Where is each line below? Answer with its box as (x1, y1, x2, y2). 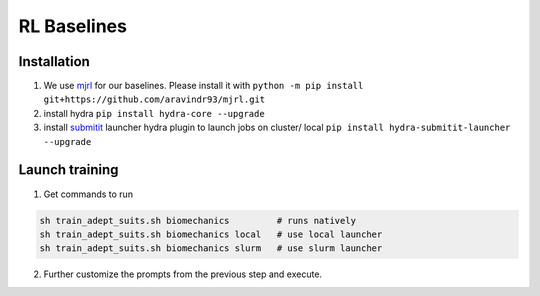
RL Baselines (18, 15, 127, 37)
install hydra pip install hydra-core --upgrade (43, 107, 265, 119)
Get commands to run (43, 188, 134, 200)
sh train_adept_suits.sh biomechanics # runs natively (39, 215, 357, 226)
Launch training (18, 161, 119, 179)
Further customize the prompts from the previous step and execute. (43, 268, 323, 280)
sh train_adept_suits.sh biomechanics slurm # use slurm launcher (39, 243, 383, 254)
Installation (18, 53, 90, 70)
